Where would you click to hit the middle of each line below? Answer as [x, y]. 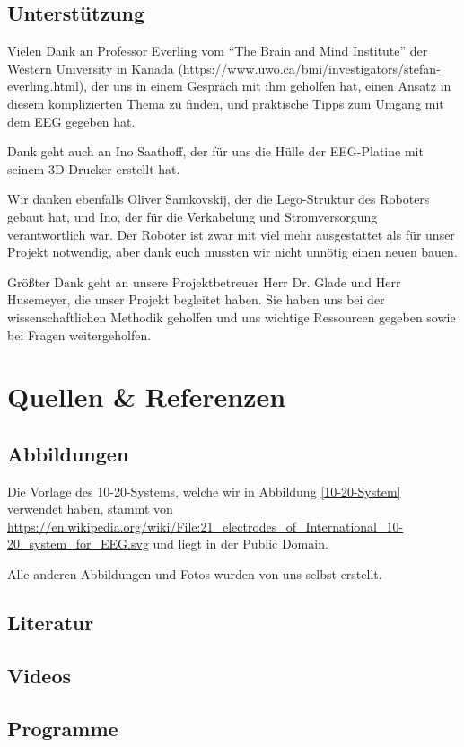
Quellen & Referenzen [147, 396]
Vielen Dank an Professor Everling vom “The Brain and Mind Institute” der [218, 51]
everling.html [43, 86]
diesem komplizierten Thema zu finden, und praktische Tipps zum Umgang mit [226, 103]
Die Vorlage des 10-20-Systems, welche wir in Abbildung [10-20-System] [204, 491]
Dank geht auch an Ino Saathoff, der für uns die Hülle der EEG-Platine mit [215, 151]
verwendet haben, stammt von [90, 509]
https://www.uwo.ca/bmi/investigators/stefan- [311, 68]
